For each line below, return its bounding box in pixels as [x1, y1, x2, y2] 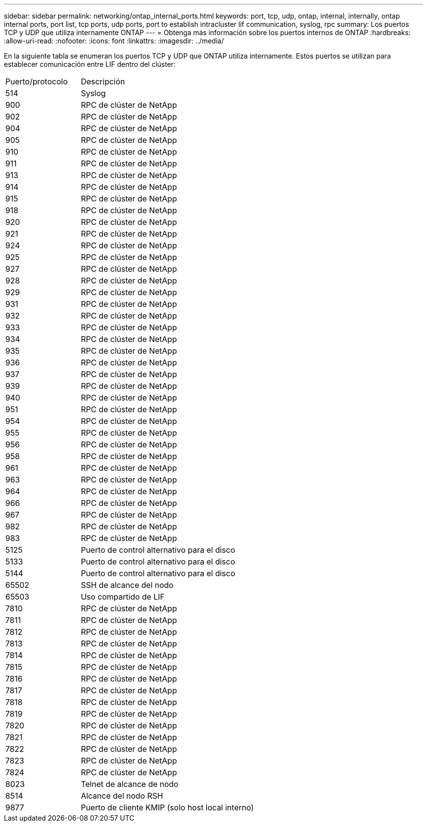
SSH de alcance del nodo [80, 580, 174, 590]
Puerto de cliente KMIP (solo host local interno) [80, 803, 254, 812]
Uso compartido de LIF [80, 592, 165, 602]
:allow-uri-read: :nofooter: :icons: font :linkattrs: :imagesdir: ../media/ [4, 37, 224, 45]
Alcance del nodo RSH [80, 791, 163, 801]
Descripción [80, 77, 125, 86]
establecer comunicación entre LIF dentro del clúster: [4, 60, 176, 68]
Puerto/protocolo [5, 77, 68, 86]
